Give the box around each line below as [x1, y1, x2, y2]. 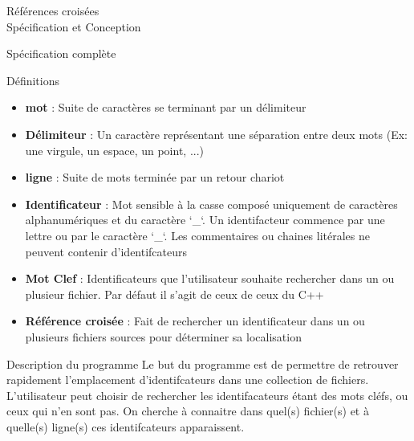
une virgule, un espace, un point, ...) [25, 141, 205, 158]
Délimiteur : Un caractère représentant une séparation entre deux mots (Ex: [25, 125, 408, 142]
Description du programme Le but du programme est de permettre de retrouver [6, 355, 399, 372]
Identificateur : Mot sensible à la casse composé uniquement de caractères [25, 195, 398, 212]
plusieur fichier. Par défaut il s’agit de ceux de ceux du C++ [25, 285, 324, 302]
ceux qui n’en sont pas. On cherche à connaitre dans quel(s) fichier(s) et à [6, 402, 369, 419]
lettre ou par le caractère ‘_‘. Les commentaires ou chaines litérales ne [25, 227, 371, 243]
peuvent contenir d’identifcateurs [25, 243, 188, 259]
